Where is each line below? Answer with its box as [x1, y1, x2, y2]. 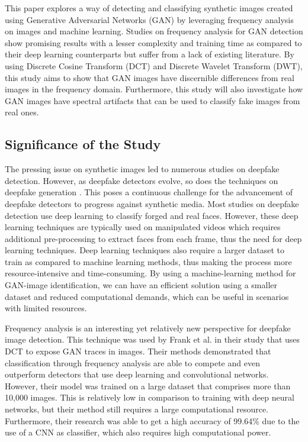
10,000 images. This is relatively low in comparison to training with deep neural [5, 391, 294, 404]
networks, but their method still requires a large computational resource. [5, 403, 269, 415]
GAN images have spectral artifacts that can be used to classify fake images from [5, 94, 300, 107]
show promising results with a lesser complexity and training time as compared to [5, 36, 302, 49]
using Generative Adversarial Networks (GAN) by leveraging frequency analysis [5, 13, 294, 25]
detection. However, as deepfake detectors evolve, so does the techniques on [5, 174, 278, 186]
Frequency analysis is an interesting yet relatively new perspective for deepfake [5, 321, 291, 334]
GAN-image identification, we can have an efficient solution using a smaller [5, 279, 277, 291]
